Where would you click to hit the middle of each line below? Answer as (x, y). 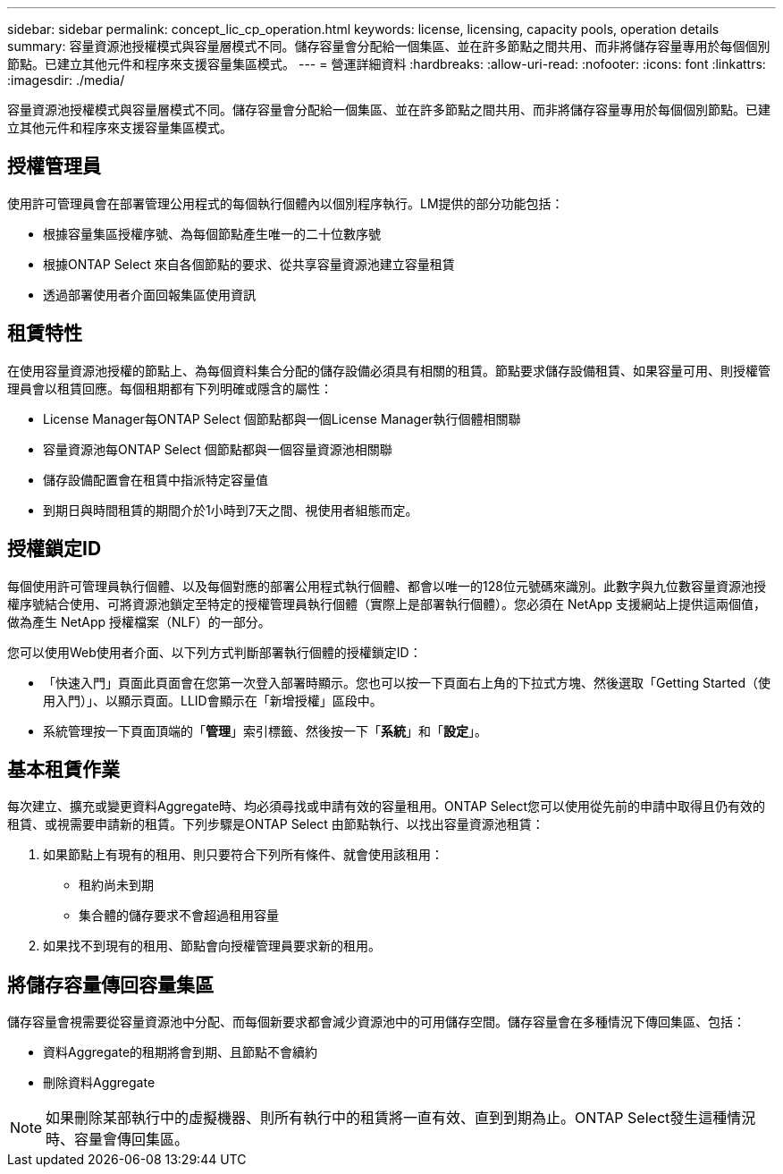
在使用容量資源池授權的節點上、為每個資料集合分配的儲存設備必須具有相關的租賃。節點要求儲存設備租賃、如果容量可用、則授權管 (389, 370)
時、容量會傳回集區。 (118, 1140)
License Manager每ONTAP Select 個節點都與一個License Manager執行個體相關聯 (282, 418)
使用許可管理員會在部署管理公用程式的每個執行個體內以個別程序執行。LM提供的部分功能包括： (286, 203)
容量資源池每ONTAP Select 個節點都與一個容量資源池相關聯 (218, 449)
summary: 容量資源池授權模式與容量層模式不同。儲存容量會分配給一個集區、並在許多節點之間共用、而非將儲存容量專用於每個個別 (389, 46)
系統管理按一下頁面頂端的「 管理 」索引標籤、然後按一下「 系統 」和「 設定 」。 (265, 731)
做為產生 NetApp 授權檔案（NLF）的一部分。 (139, 621)
